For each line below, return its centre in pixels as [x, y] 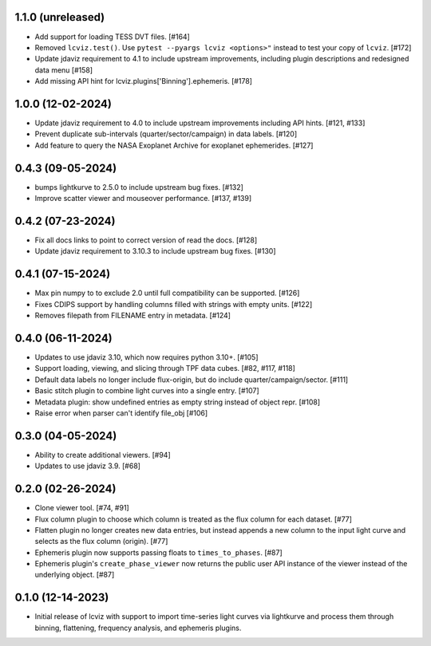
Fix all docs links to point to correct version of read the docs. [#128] [146, 240]
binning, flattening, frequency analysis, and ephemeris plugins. [138, 628]
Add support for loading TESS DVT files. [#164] [113, 37]
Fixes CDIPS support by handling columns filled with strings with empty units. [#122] [174, 304]
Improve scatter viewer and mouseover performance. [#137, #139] [143, 199]
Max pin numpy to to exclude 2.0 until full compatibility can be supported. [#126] [167, 293]
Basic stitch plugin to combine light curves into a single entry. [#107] [147, 391]
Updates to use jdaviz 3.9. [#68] [88, 466]
